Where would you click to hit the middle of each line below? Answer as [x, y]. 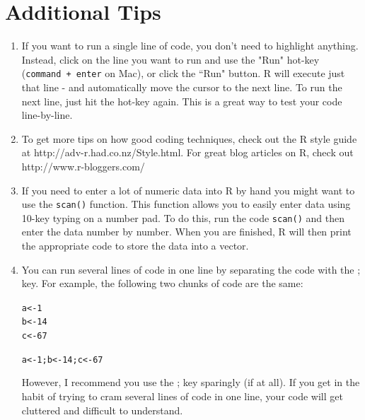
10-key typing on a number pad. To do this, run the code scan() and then [183, 217]
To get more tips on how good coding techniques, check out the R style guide [189, 138]
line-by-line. [47, 115]
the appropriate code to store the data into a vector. [135, 246]
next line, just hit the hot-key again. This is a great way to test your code [182, 101]
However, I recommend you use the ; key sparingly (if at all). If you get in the [191, 382]
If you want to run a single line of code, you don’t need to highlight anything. [190, 46]
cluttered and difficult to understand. [102, 410]
